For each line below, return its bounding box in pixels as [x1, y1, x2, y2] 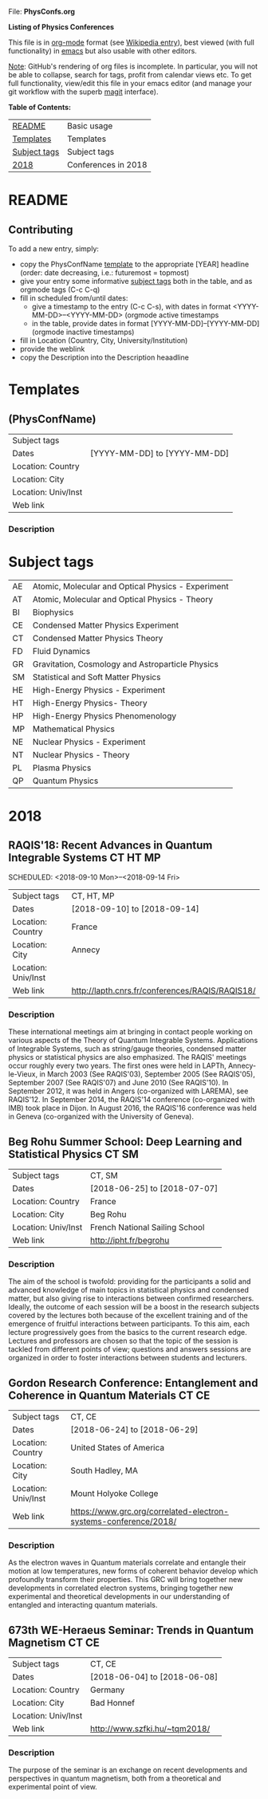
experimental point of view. [8, 1782, 97, 1792]
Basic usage [66, 120, 113, 131]
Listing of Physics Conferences [8, 22, 114, 31]
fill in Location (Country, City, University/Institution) [19, 336, 188, 345]
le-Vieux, [8, 1069, 38, 1079]
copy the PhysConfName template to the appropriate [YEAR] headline [19, 259, 250, 269]
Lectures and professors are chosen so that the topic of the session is [8, 1336, 238, 1346]
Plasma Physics [32, 762, 92, 773]
